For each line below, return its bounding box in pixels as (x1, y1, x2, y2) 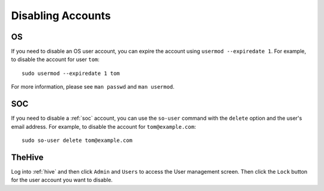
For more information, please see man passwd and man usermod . (11, 83, 175, 90)
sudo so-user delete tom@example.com (22, 137, 133, 144)
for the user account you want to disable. (11, 177, 113, 184)
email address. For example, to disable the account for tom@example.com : (11, 123, 196, 130)
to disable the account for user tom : (11, 56, 100, 63)
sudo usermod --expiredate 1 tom (22, 69, 120, 77)
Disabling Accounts (11, 9, 111, 22)
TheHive (11, 152, 44, 162)
